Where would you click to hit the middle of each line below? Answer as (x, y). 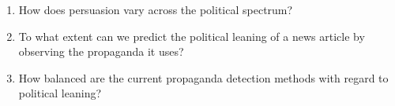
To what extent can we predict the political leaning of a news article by (192, 36)
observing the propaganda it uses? (101, 51)
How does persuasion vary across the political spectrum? (156, 9)
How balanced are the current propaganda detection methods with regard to (203, 77)
